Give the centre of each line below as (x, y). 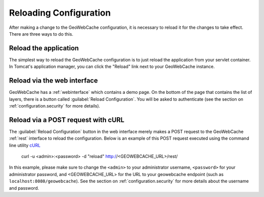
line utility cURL (25, 145)
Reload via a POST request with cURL (67, 120)
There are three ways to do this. (41, 34)
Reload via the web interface (53, 81)
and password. (24, 188)
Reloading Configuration (60, 13)
